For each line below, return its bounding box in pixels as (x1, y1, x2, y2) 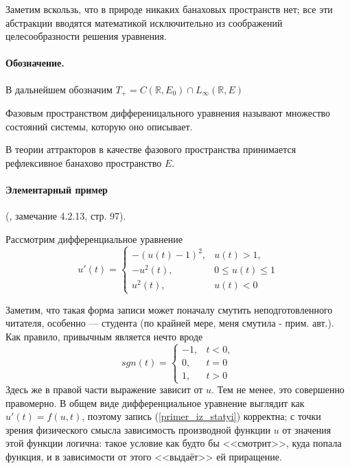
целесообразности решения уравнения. (5, 29, 167, 43)
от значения (282, 422, 331, 436)
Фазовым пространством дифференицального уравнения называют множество (5, 106, 331, 120)
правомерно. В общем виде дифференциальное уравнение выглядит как (5, 395, 305, 410)
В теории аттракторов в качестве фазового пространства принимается (5, 142, 296, 156)
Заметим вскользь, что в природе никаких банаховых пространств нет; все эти (5, 2, 333, 16)
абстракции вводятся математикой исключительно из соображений (5, 15, 283, 30)
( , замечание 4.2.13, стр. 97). (5, 209, 126, 223)
